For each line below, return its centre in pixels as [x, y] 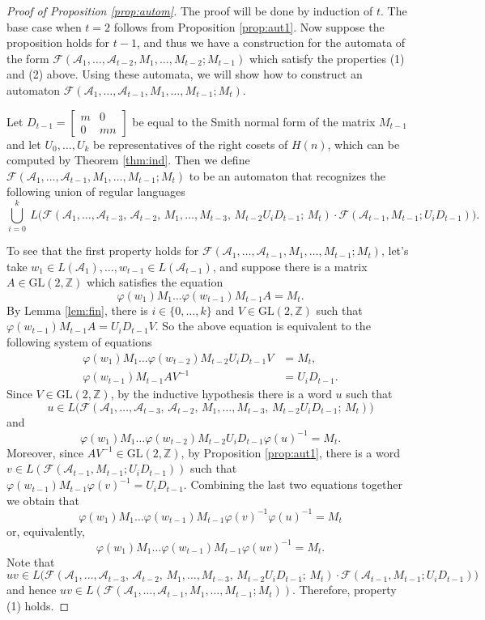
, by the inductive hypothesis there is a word [221, 394]
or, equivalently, [46, 531]
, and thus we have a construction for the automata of [271, 42]
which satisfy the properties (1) [327, 58]
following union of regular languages [96, 191]
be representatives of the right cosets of [191, 144]
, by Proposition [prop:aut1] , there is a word [291, 452]
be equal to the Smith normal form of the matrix [254, 121]
